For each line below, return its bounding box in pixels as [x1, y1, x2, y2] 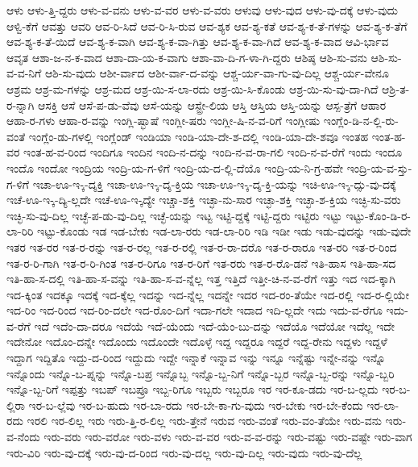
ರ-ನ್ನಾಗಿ [6, 96, 35, 113]
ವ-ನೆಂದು [6, 428, 40, 445]
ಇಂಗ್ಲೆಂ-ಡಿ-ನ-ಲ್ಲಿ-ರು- [323, 112, 399, 129]
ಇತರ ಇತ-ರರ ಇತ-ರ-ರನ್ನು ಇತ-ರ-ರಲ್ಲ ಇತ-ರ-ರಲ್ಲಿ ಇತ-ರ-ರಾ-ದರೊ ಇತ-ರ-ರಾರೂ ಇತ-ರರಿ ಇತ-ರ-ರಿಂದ [6, 238, 397, 255]
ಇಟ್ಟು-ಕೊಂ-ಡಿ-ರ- [346, 206, 411, 223]
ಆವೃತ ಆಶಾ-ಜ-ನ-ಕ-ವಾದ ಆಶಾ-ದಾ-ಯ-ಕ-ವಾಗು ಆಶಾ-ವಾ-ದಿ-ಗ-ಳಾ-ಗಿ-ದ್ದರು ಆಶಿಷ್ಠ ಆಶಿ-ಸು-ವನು [6, 48, 367, 65]
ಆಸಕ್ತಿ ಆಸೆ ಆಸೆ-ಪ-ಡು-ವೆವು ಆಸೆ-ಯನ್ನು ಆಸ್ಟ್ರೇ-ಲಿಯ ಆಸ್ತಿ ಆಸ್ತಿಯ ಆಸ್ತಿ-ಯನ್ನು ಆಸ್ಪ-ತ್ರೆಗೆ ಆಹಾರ [38, 96, 387, 113]
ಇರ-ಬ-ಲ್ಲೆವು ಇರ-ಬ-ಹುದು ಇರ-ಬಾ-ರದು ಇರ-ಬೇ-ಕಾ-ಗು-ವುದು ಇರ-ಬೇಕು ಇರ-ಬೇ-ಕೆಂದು [28, 396, 363, 413]
